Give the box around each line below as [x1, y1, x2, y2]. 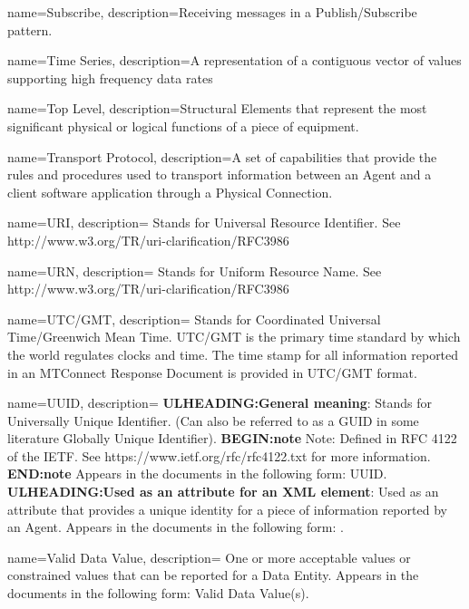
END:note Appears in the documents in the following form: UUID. [7, 464, 387, 483]
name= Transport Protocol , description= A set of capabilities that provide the [7, 147, 437, 166]
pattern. [7, 20, 53, 39]
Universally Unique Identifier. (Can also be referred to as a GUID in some [7, 411, 419, 430]
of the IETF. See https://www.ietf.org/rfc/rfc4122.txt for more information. [7, 446, 431, 465]
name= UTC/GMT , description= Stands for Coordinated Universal [7, 309, 381, 328]
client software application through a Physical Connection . [7, 182, 333, 201]
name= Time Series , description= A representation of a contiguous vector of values [7, 51, 462, 70]
